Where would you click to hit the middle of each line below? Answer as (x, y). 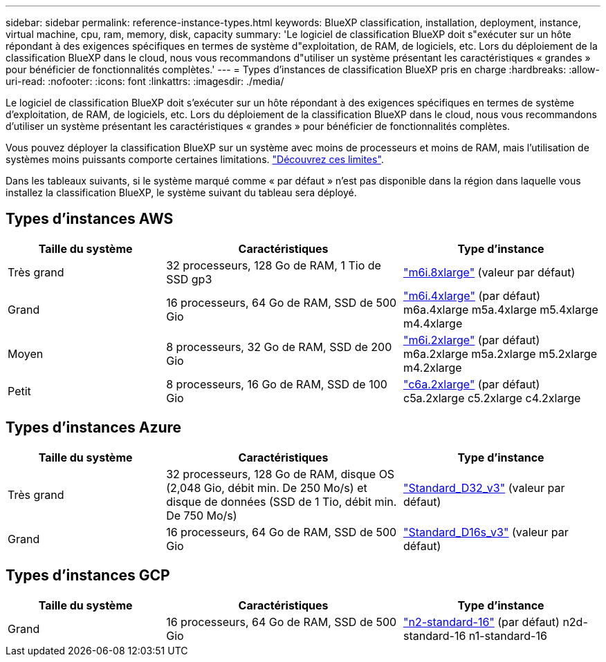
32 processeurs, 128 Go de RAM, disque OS (281, 474)
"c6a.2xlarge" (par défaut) (471, 384)
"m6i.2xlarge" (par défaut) (471, 340)
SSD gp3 (189, 279)
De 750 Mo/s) (202, 515)
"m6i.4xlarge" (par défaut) (472, 295)
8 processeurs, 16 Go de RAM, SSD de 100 (277, 384)
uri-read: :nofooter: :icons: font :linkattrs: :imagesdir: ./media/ (145, 81)
